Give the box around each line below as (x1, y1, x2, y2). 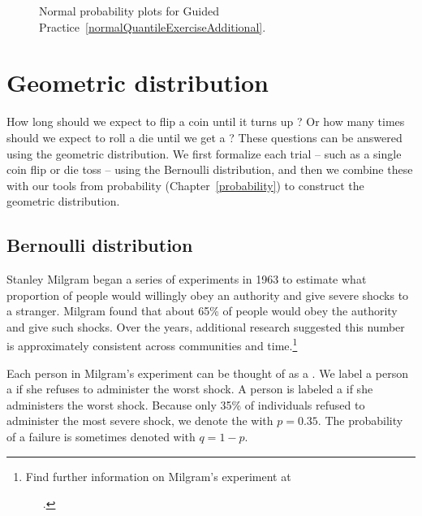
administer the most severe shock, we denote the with (6, 412, 273, 429)
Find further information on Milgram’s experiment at (25, 467, 291, 484)
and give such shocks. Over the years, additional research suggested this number (6, 318, 405, 335)
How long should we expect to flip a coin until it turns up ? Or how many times (6, 113, 405, 130)
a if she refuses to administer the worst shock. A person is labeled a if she (6, 380, 373, 397)
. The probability (317, 412, 403, 429)
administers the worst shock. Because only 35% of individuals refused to (6, 396, 365, 413)
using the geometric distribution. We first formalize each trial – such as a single (6, 145, 402, 162)
